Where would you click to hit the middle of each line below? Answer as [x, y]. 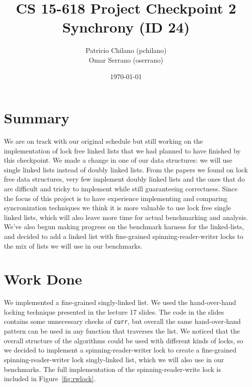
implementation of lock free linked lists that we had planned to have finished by [122, 150]
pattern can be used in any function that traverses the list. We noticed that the [122, 331]
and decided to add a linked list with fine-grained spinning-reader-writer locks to [124, 236]
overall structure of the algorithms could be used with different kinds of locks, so [124, 340]
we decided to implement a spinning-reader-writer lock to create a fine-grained [120, 350]
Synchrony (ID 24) [126, 27]
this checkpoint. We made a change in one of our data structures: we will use [118, 160]
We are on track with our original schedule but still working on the [103, 141]
